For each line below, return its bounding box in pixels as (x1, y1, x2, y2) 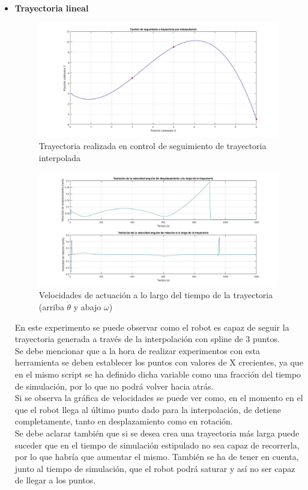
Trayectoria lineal (14, 2, 89, 14)
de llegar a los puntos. (14, 474, 96, 486)
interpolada (38, 151, 81, 164)
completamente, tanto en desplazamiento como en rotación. (14, 415, 233, 427)
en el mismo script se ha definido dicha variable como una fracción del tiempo (14, 367, 301, 380)
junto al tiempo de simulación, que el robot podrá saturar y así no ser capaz (14, 462, 295, 474)
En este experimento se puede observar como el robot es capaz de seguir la (14, 320, 289, 333)
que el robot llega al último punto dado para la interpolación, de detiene (14, 403, 281, 415)
